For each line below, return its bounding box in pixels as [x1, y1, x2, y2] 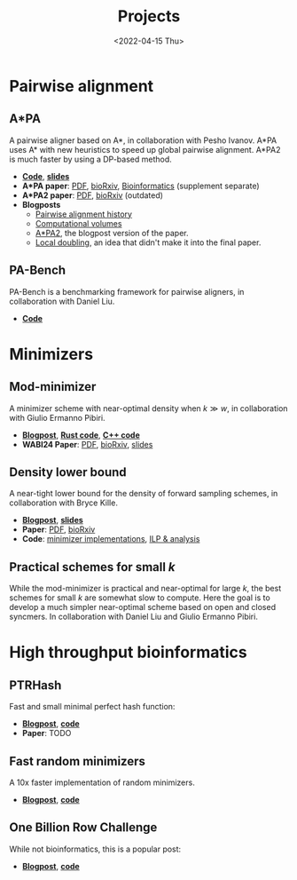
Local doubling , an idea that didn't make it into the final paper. [35, 237, 262, 248]
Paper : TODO [21, 728, 72, 739]
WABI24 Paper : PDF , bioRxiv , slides [21, 439, 153, 449]
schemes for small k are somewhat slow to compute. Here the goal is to [9, 592, 270, 603]
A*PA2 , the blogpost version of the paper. [35, 227, 189, 238]
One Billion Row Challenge [9, 820, 158, 836]
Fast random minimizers [9, 753, 146, 769]
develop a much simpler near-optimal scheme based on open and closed [9, 602, 277, 613]
